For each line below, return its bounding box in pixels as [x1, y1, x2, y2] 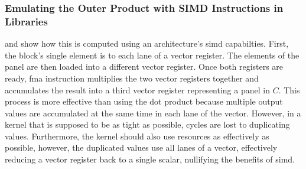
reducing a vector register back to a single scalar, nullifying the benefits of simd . [5, 153, 295, 165]
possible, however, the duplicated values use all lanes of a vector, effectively [5, 141, 278, 154]
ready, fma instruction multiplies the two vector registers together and [5, 71, 259, 84]
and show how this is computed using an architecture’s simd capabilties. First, [5, 37, 289, 50]
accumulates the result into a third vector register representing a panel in [5, 83, 270, 96]
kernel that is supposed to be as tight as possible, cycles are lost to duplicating [5, 118, 290, 131]
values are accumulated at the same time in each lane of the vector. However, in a [5, 106, 301, 119]
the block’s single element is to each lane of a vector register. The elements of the [5, 48, 300, 61]
